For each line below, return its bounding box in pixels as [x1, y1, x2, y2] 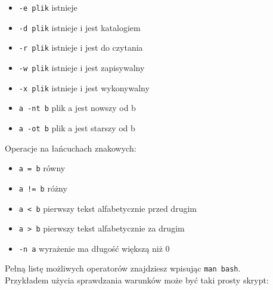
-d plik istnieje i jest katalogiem [18, 21, 141, 33]
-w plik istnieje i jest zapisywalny [18, 61, 145, 73]
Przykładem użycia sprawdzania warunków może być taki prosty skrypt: [5, 274, 269, 286]
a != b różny [18, 181, 67, 194]
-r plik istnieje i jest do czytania [18, 41, 143, 54]
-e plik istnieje [18, 1, 77, 13]
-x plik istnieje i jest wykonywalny [18, 81, 150, 94]
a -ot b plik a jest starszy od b [18, 121, 135, 134]
